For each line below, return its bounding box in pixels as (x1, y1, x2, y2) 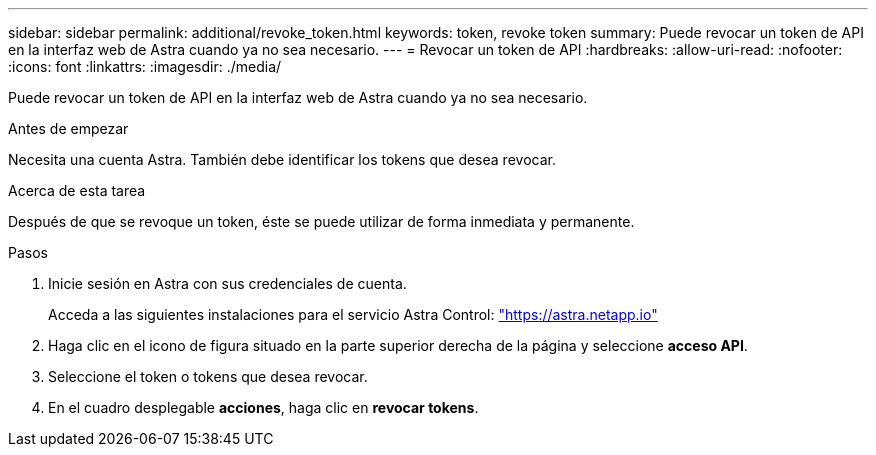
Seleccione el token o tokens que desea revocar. (48, 368, 368, 385)
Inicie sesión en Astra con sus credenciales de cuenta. (48, 275, 407, 292)
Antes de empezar (8, 120, 129, 137)
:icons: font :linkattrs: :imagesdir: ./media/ (8, 58, 282, 75)
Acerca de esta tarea (8, 182, 146, 199)
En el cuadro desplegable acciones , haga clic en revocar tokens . (48, 399, 479, 416)
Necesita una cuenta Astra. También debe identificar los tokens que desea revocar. (8, 151, 556, 168)
